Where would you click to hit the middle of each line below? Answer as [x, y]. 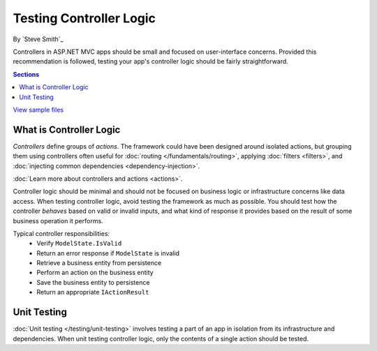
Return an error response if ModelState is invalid [108, 253]
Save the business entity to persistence [93, 282]
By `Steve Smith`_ [38, 39]
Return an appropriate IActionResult [93, 292]
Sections [26, 74]
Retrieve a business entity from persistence [99, 263]
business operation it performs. [58, 221]
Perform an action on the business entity [95, 273]
